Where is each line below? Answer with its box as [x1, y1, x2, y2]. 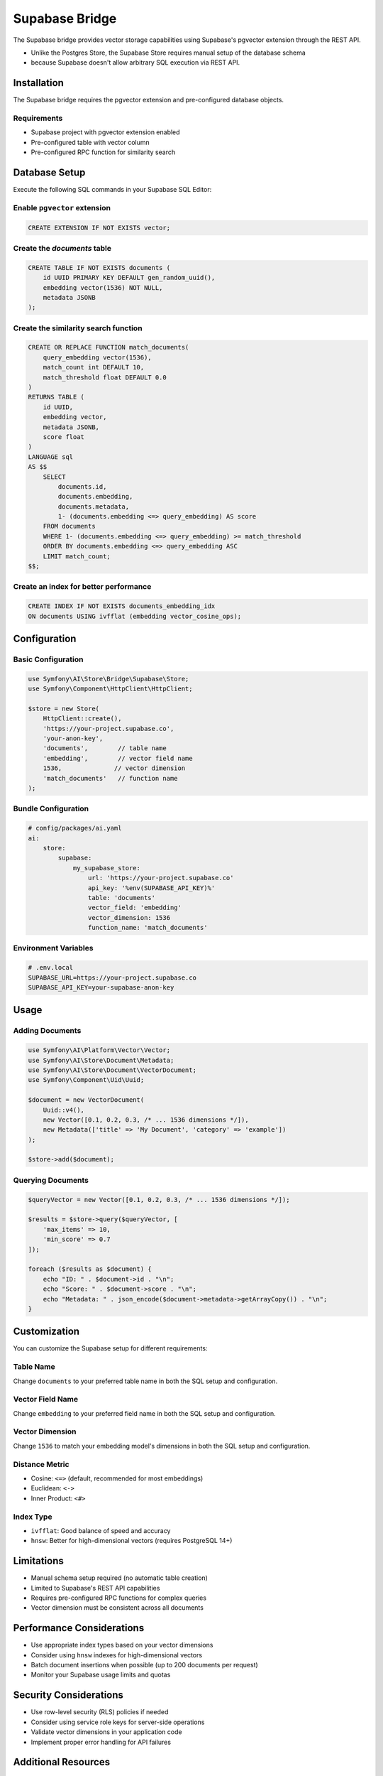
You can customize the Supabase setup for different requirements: [13, 1344, 208, 1353]
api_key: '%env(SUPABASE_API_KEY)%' [87, 884, 216, 892]
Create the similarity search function [13, 323, 143, 333]
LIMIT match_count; [43, 552, 111, 561]
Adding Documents [13, 1026, 82, 1036]
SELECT [43, 472, 66, 481]
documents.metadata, [57, 502, 130, 511]
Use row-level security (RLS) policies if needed [30, 1708, 169, 1716]
